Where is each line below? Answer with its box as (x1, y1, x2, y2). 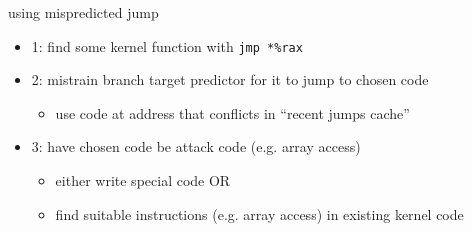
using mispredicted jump (8, 2, 159, 22)
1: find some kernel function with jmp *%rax (31, 35, 303, 56)
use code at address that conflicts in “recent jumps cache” (55, 102, 410, 123)
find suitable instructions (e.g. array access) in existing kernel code (55, 203, 464, 224)
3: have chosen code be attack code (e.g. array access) (31, 136, 361, 157)
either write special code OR (55, 170, 231, 191)
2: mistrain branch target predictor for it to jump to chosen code (31, 69, 429, 90)
